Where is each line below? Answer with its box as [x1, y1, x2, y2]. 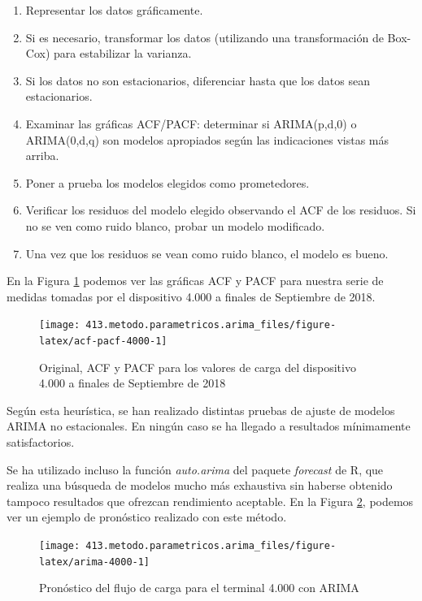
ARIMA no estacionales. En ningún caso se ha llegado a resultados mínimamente [7, 417, 411, 435]
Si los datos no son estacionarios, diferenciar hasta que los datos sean [25, 71, 370, 89]
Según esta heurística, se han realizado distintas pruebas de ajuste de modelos [7, 401, 395, 418]
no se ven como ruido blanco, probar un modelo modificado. [25, 217, 325, 234]
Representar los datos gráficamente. [25, 2, 203, 18]
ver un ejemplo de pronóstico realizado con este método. [7, 508, 287, 525]
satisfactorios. [7, 434, 75, 450]
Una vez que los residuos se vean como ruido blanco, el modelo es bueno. [25, 244, 389, 262]
